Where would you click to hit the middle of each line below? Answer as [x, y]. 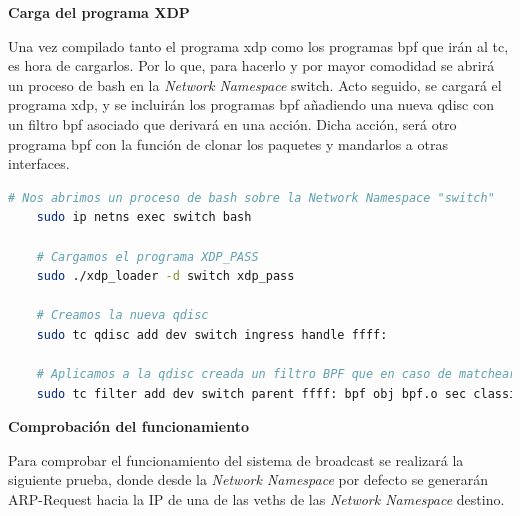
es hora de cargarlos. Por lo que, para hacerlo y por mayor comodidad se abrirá [251, 65]
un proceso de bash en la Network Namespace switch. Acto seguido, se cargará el [255, 84]
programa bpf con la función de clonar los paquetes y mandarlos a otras [228, 143]
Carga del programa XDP [99, 12]
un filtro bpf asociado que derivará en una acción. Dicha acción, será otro [232, 123]
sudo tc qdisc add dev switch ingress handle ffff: [212, 334]
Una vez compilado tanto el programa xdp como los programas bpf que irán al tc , [258, 45]
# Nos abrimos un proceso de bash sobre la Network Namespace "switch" [251, 197]
